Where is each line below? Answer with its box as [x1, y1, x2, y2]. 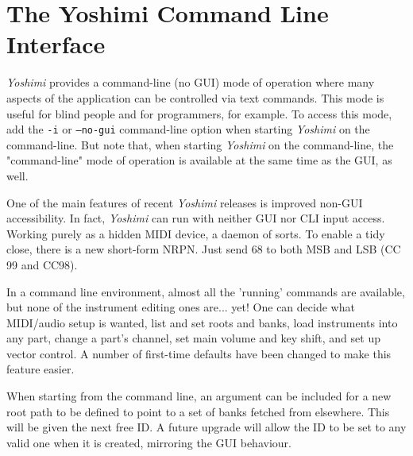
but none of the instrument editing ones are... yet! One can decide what [6, 299, 355, 315]
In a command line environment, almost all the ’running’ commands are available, [6, 283, 405, 299]
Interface [6, 28, 106, 60]
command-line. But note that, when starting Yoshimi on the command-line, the [6, 136, 394, 153]
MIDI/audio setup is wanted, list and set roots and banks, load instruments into [6, 314, 398, 330]
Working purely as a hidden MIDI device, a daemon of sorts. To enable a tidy [6, 225, 385, 242]
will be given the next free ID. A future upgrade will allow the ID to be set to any [6, 419, 407, 435]
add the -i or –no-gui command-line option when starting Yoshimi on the [6, 121, 370, 137]
